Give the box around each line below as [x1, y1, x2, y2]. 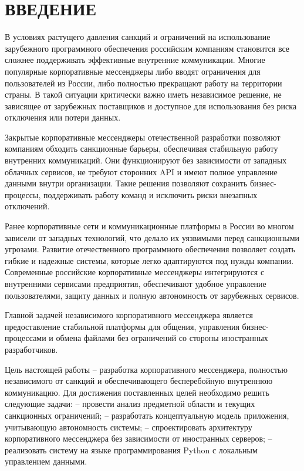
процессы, [5, 188, 41, 201]
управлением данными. [5, 455, 87, 467]
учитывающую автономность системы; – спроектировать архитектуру [5, 420, 252, 433]
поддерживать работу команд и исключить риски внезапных [43, 188, 258, 201]
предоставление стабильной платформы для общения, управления [5, 320, 239, 332]
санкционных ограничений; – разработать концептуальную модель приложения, [5, 409, 289, 421]
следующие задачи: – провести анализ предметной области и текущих [5, 397, 255, 410]
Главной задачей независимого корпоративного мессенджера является [5, 309, 253, 321]
